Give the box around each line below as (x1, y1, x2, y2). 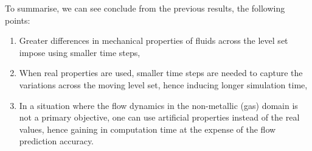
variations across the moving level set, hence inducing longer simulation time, (19, 78, 308, 91)
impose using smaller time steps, (19, 46, 140, 58)
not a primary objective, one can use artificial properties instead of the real (19, 111, 300, 124)
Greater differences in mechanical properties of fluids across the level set (19, 34, 288, 47)
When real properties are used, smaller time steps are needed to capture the (19, 66, 303, 79)
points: (5, 13, 30, 26)
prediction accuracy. (19, 135, 94, 147)
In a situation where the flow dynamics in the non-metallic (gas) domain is (19, 99, 298, 111)
